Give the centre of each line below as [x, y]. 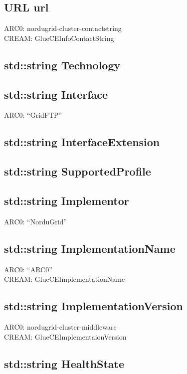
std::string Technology [62, 65]
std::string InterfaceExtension [82, 142]
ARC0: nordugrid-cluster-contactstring [63, 28]
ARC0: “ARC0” [28, 269]
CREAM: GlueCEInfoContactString [59, 38]
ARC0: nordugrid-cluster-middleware [60, 326]
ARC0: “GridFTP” [33, 115]
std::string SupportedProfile [78, 171]
